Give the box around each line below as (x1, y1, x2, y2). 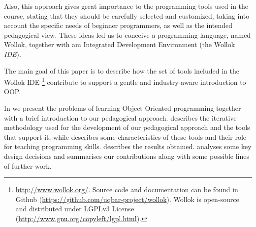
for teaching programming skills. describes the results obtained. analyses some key (4, 141, 252, 151)
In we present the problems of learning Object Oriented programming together (4, 103, 241, 113)
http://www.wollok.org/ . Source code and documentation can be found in (15, 184, 238, 195)
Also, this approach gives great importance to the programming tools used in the (4, 1, 249, 11)
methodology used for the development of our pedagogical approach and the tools (4, 122, 250, 132)
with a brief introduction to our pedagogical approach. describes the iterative (4, 112, 237, 123)
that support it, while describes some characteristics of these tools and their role (4, 131, 246, 142)
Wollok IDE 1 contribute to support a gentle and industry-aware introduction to (4, 76, 246, 87)
